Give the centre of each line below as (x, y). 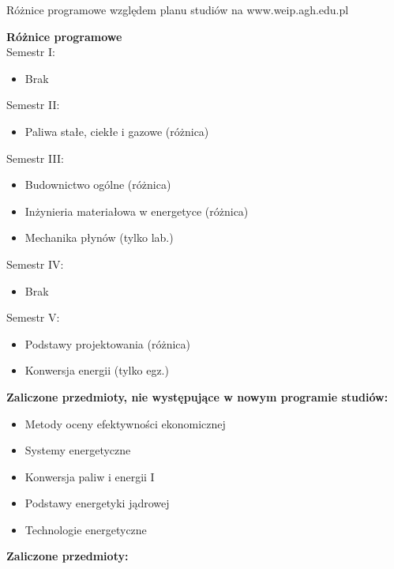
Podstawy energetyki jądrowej (97, 503)
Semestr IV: (35, 264)
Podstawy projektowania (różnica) (107, 343)
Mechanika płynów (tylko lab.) (99, 237)
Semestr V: (33, 317)
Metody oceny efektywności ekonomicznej (125, 423)
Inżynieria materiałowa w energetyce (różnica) (137, 211)
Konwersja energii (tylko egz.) (97, 370)
